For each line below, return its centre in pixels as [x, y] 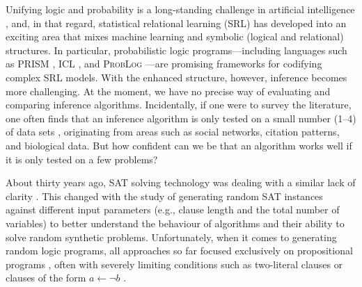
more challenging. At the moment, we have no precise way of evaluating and [168, 91]
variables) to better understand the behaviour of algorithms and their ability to [175, 223]
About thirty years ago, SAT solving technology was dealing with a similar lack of [181, 182]
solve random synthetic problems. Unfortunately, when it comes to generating [171, 237]
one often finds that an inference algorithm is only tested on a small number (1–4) [181, 118]
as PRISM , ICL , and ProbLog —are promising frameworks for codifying [164, 64]
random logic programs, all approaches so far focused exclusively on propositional [179, 251]
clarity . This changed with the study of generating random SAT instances [164, 196]
